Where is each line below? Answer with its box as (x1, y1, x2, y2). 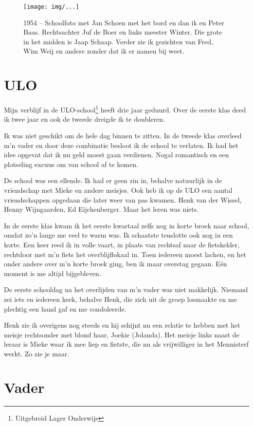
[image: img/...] (23, 3, 79, 10)
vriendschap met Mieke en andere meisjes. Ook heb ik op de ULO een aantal (4, 185, 233, 195)
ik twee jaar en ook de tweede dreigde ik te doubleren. (4, 114, 165, 124)
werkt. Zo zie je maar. (4, 348, 70, 358)
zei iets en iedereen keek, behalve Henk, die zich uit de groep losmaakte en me (4, 294, 237, 304)
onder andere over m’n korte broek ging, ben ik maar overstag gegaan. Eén (4, 259, 227, 269)
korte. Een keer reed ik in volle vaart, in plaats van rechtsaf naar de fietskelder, (4, 239, 240, 249)
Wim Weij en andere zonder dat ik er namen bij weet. (23, 46, 184, 56)
